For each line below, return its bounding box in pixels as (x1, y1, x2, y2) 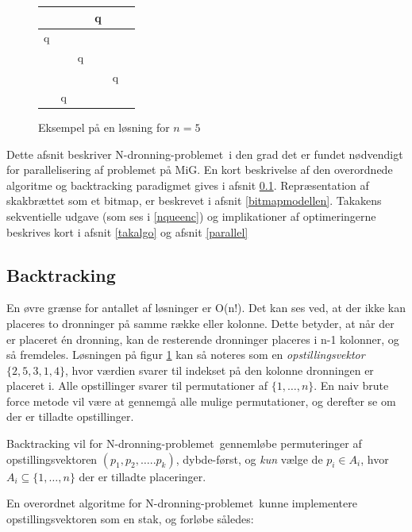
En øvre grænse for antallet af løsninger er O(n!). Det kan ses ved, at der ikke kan (6, 299, 406, 316)
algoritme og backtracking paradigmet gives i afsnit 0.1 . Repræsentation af (6, 176, 369, 193)
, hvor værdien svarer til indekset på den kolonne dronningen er (64, 361, 374, 378)
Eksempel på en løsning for (38, 118, 170, 135)
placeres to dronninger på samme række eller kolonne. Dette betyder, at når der (6, 314, 395, 331)
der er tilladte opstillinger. (6, 408, 134, 425)
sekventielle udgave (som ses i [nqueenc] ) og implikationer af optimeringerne (6, 207, 376, 224)
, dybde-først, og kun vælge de (175, 450, 323, 467)
